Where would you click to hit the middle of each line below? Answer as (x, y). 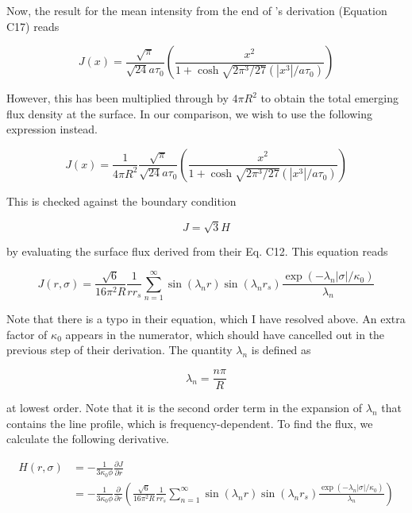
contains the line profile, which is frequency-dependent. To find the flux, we (190, 423)
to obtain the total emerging (329, 98)
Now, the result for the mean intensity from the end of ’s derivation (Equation (197, 10)
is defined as (281, 350)
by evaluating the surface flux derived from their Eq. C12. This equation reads (197, 251)
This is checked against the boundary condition (121, 201)
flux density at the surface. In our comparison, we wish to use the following (189, 113)
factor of (27, 334)
